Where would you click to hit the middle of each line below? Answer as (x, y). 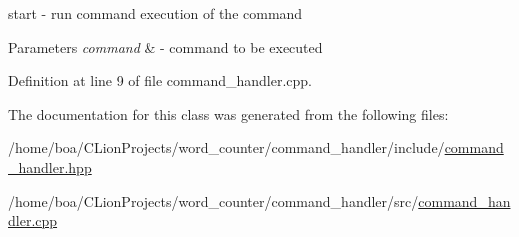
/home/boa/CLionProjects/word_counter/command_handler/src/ (213, 200)
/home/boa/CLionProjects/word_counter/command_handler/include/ (226, 147)
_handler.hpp (50, 166)
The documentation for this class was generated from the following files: (228, 113)
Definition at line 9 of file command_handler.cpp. (160, 80)
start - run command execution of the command (155, 13)
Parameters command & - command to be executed (165, 46)
